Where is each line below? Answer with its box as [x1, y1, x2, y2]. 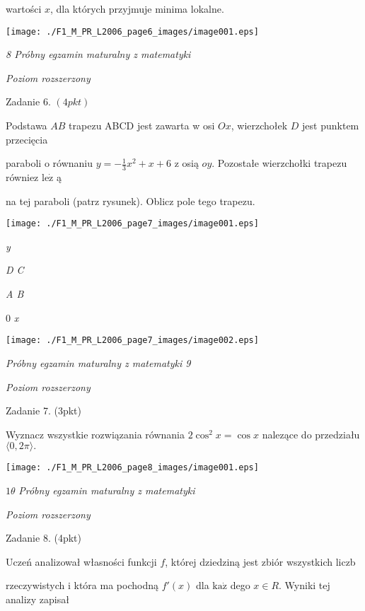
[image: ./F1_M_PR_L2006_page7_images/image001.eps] [6, 219, 259, 229]
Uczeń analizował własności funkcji [6, 554, 157, 569]
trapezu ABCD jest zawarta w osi [69, 118, 215, 133]
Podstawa [6, 118, 47, 133]
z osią [174, 156, 199, 170]
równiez [6, 170, 39, 185]
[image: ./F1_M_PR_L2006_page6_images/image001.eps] [6, 26, 259, 37]
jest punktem [302, 118, 359, 133]
